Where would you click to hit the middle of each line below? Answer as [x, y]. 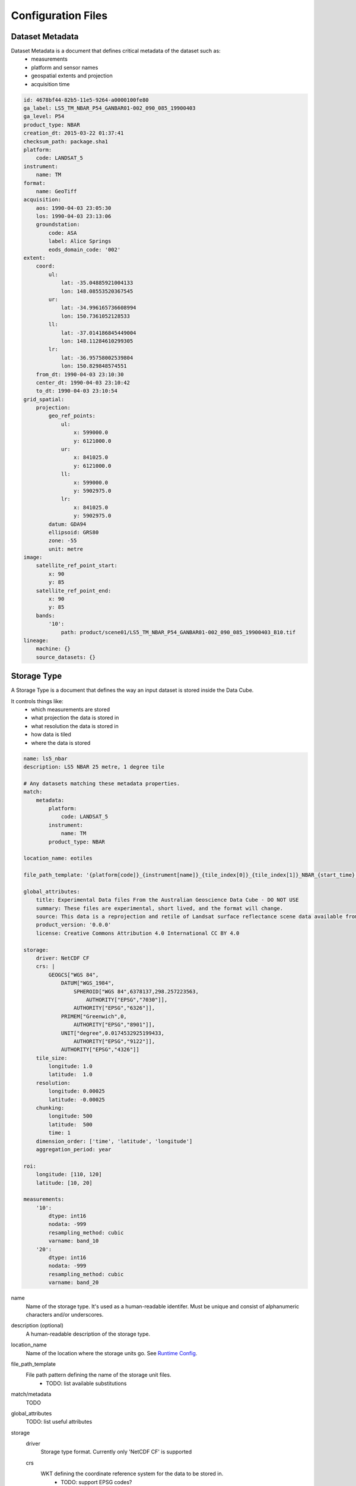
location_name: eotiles [58, 858]
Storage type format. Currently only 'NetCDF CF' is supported [116, 1452]
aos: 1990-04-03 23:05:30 [74, 208]
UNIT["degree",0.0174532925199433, [112, 1033]
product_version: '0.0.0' [74, 925]
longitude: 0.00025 [77, 1091]
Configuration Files [59, 15]
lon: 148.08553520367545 [97, 291]
